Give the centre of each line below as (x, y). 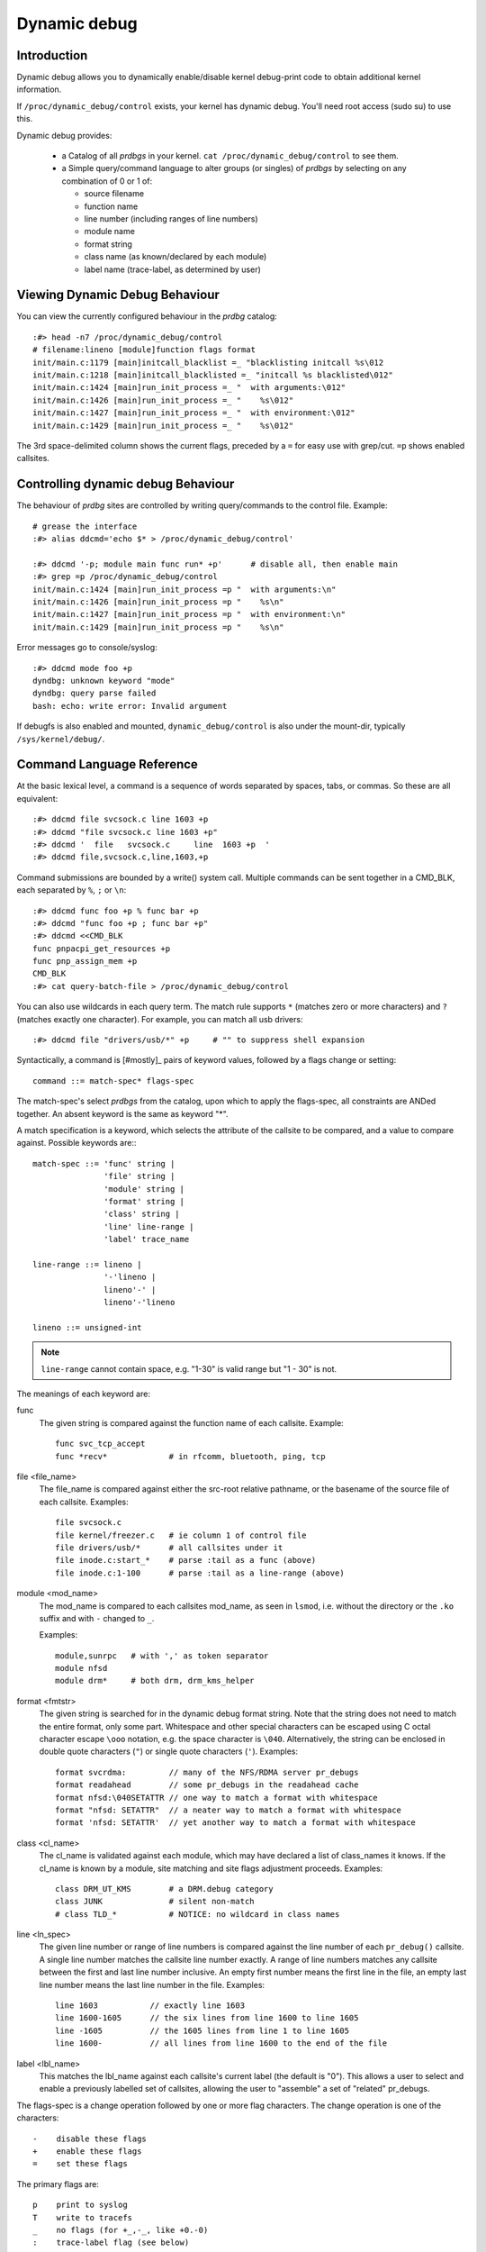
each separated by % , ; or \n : (72, 890)
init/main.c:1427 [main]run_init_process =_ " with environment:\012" (194, 413)
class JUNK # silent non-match (155, 1902)
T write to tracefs (83, 2217)
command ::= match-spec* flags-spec (113, 1081)
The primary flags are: (58, 2184)
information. (39, 89)
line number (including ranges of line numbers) (171, 218)
